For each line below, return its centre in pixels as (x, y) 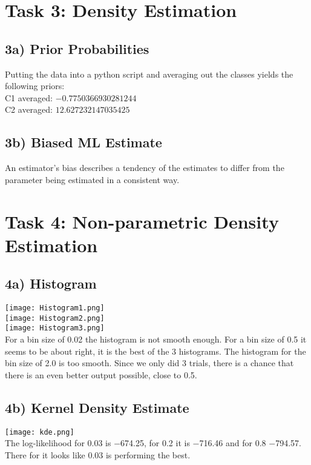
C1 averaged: (29, 97)
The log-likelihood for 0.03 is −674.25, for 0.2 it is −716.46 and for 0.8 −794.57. (153, 443)
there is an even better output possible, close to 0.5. (101, 374)
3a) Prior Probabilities (77, 48)
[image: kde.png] (40, 432)
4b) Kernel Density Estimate (97, 407)
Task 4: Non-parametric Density (142, 221)
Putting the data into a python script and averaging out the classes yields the (149, 74)
